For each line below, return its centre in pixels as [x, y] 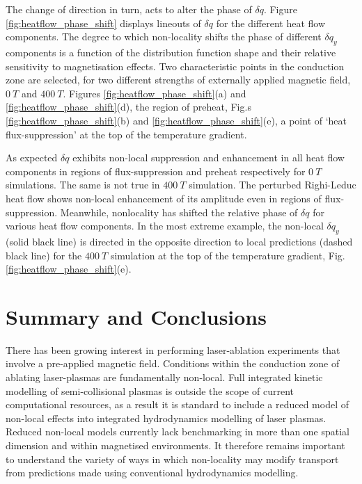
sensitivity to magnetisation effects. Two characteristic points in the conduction [175, 66]
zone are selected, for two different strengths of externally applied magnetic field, [178, 80]
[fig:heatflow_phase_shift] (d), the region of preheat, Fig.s [128, 107]
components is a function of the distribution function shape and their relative [171, 52]
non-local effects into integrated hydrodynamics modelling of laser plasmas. [166, 418]
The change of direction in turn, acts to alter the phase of [129, 9]
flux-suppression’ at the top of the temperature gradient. [126, 134]
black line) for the [44, 255]
